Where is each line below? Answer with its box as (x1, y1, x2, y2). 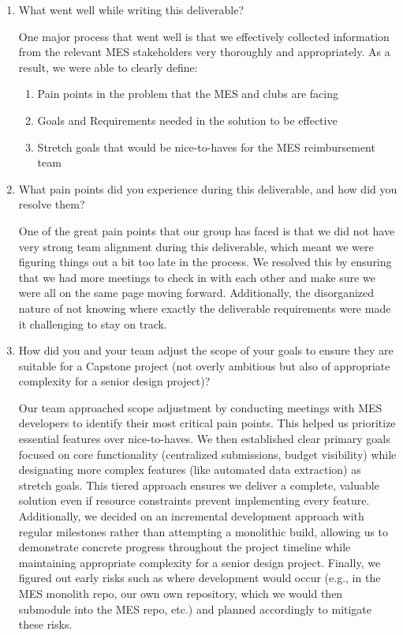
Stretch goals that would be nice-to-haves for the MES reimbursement (37, 138, 375, 155)
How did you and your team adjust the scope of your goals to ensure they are (18, 342, 394, 359)
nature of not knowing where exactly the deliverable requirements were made (18, 299, 391, 316)
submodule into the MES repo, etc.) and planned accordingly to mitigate (18, 600, 372, 617)
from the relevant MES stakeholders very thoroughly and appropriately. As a (18, 43, 390, 60)
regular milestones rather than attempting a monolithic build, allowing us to (18, 523, 389, 539)
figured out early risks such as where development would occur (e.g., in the (18, 569, 381, 586)
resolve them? (18, 196, 85, 212)
